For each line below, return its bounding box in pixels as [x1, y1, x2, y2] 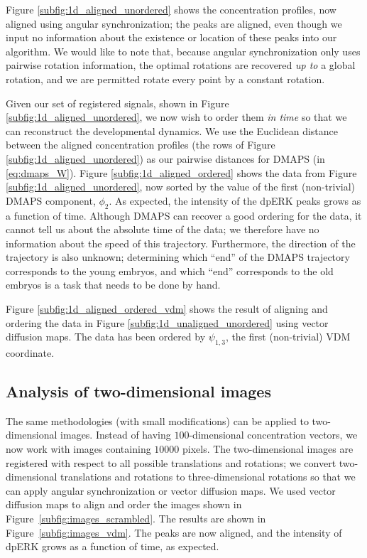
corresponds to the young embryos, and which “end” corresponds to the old [6, 263, 334, 278]
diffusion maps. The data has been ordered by [6, 329, 206, 344]
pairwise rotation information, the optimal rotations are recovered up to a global [6, 58, 356, 73]
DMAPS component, [6, 193, 96, 208]
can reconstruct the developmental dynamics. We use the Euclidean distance [6, 123, 339, 138]
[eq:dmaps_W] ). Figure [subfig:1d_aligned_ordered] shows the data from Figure [6, 165, 357, 180]
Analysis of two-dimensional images [6, 380, 271, 402]
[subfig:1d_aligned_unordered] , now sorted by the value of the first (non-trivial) [6, 179, 356, 194]
